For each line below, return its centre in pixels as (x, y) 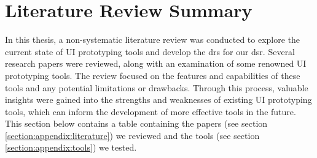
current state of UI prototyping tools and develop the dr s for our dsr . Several (150, 51)
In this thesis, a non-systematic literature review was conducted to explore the (153, 39)
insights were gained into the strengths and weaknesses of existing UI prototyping (158, 100)
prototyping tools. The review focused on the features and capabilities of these (153, 75)
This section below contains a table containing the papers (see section (136, 123)
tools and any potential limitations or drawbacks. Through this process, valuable (157, 87)
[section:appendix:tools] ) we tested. (71, 147)
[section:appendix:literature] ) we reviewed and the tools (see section (132, 135)
